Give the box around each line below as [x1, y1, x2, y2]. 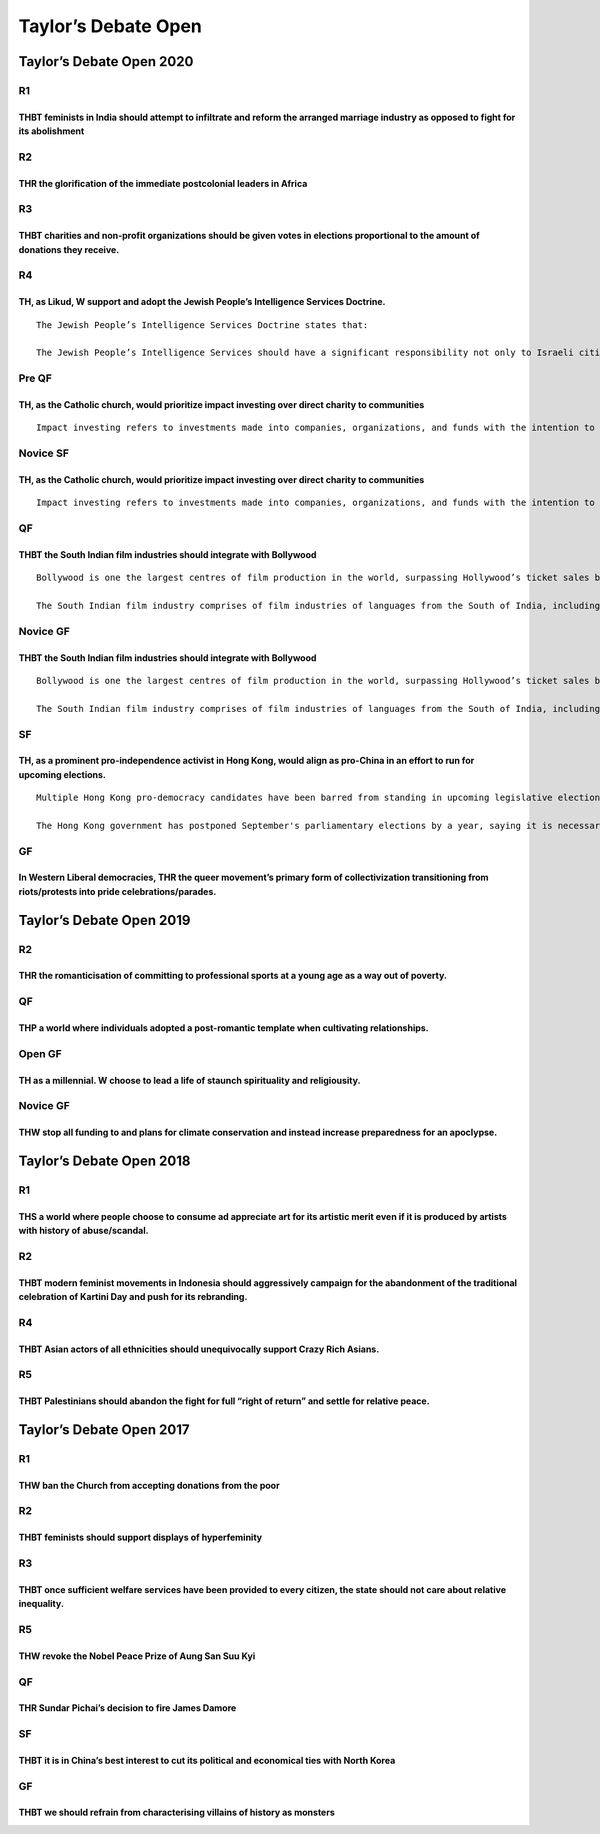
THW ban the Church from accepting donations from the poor [18, 1479, 280, 1491]
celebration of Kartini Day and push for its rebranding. [18, 1291, 248, 1303]
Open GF [18, 1046, 62, 1060]
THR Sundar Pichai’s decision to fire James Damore [18, 1702, 237, 1714]
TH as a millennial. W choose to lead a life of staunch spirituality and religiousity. [18, 1074, 361, 1086]
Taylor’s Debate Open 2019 [18, 911, 191, 929]
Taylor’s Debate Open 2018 [18, 1152, 191, 1169]
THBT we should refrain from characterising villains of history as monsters [18, 1806, 335, 1819]
